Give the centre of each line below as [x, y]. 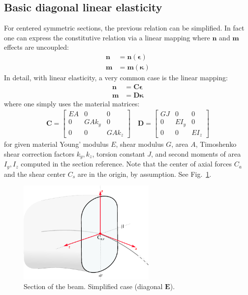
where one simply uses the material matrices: [72, 103]
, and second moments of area [196, 153]
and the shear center [35, 174]
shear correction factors [39, 153]
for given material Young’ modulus [56, 144]
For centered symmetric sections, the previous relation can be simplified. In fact [124, 28]
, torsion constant [119, 153]
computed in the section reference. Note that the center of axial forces [126, 164]
